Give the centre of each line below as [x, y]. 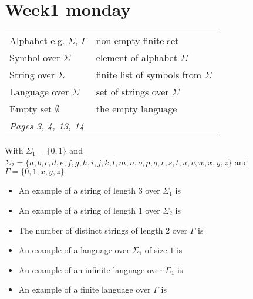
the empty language [136, 109]
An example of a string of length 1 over [89, 210]
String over [32, 75]
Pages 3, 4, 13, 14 [47, 126]
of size [156, 250]
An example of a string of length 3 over [89, 190]
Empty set [31, 109]
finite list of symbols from [149, 75]
